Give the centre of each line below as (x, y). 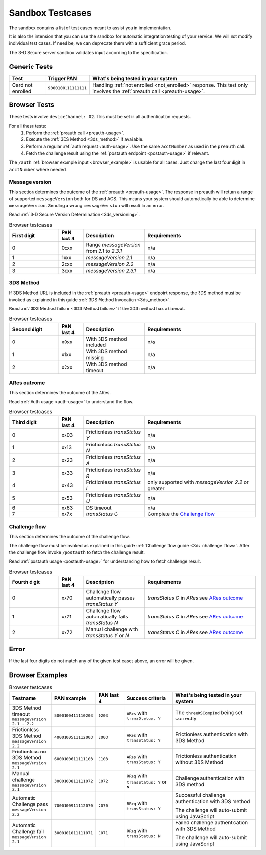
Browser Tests (32, 105)
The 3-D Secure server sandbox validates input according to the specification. (89, 52)
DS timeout (99, 508)
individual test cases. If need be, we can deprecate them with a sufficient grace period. (98, 43)
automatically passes (110, 598)
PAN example (70, 698)
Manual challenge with (112, 629)
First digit (24, 235)
